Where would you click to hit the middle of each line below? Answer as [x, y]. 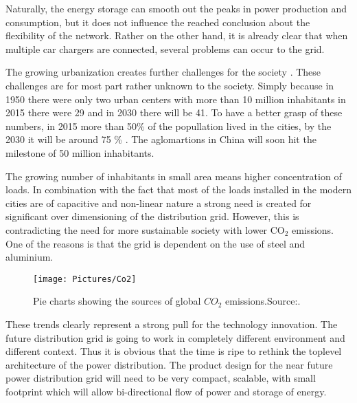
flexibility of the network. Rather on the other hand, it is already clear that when [177, 35]
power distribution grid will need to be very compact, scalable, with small [161, 378]
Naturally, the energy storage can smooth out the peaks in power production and [176, 8]
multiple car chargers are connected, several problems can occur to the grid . [165, 48]
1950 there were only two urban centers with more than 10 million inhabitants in [176, 99]
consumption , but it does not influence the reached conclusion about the [158, 22]
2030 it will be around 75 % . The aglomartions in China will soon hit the [161, 139]
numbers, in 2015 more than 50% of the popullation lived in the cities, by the [169, 126]
